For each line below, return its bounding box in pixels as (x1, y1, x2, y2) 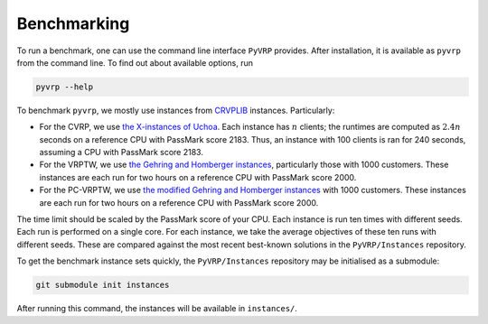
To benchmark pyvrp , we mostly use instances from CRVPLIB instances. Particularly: (16, 105, 335, 116)
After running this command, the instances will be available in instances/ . (16, 303, 298, 314)
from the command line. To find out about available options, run (16, 57, 253, 68)
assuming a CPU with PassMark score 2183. (39, 147, 203, 158)
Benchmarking (16, 14, 130, 33)
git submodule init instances (35, 280, 170, 291)
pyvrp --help (35, 81, 94, 92)
